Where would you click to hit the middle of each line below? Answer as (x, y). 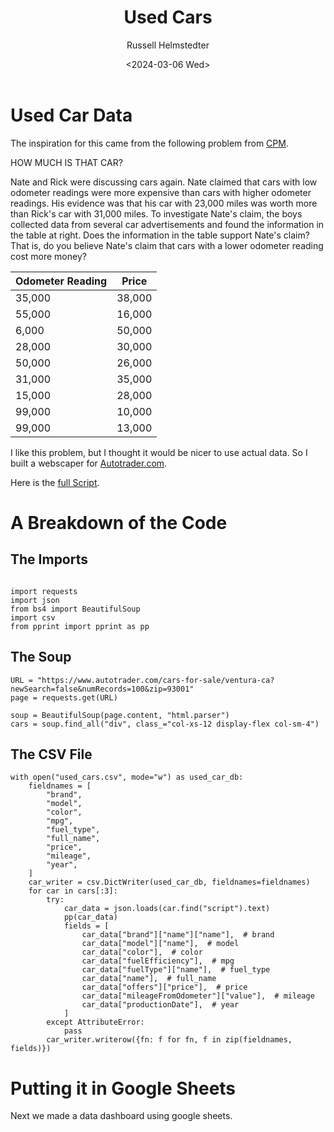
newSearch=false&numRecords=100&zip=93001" (102, 689)
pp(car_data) (90, 917)
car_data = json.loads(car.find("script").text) (167, 909)
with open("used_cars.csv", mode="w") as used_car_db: (127, 777)
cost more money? (48, 256)
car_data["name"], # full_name (149, 979)
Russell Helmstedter (168, 45)
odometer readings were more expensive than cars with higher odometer (161, 192)
